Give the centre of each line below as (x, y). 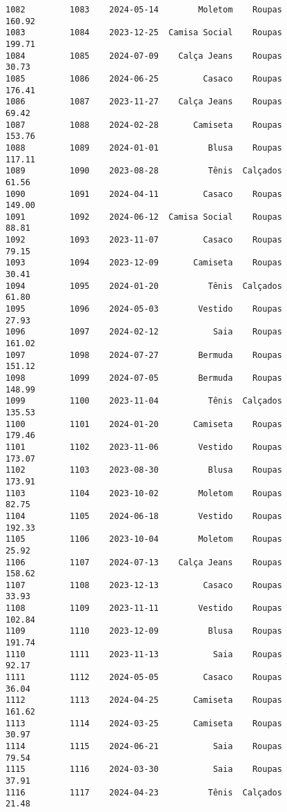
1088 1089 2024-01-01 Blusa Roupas (144, 148)
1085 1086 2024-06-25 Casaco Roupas (144, 78)
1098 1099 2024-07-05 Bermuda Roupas (144, 378)
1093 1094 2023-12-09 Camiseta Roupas (144, 263)
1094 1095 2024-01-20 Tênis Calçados (144, 286)
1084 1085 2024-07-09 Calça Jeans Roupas (144, 56)
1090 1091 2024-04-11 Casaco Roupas (144, 194)
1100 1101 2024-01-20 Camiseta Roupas (144, 424)
